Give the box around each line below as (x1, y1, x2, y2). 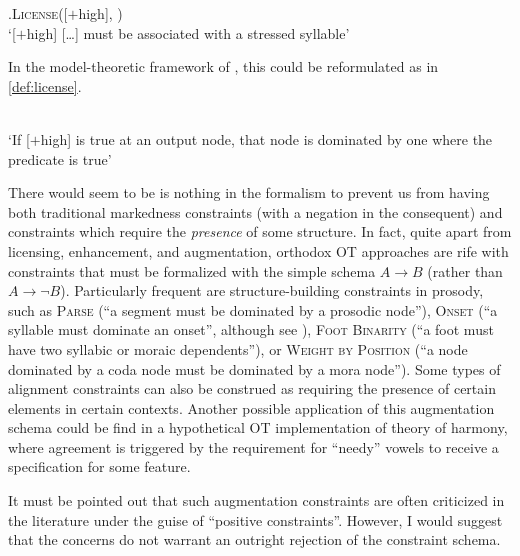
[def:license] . (8, 75, 82, 96)
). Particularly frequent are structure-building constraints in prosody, (60, 280, 484, 301)
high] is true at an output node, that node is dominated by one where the (40, 128, 493, 149)
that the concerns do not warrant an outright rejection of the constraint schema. (8, 529, 501, 550)
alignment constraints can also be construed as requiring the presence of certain (8, 378, 496, 399)
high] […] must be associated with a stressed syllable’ (26, 22, 350, 43)
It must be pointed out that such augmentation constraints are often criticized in (8, 490, 505, 511)
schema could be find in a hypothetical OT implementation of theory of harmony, (8, 417, 508, 438)
